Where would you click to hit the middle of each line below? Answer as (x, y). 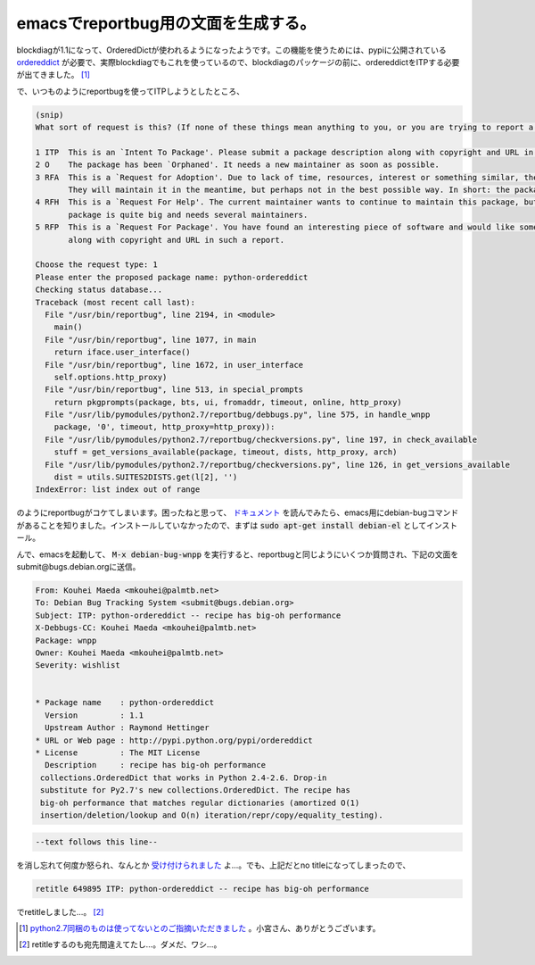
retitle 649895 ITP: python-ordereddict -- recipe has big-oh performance (202, 889)
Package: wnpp (66, 640)
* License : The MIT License (118, 753)
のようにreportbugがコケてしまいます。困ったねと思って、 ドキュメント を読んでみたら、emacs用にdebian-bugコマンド (238, 512)
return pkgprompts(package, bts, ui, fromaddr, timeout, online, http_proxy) (228, 402)
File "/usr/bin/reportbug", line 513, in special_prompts (174, 390)
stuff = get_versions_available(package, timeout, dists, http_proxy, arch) (226, 452)
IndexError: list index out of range (118, 490)
